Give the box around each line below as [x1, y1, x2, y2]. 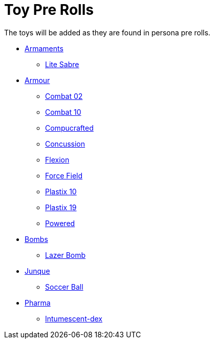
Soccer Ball [45, 282, 83, 291]
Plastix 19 [45, 203, 77, 212]
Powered [45, 218, 75, 228]
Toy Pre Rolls [4, 1, 94, 18]
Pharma [25, 298, 51, 307]
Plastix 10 [45, 187, 77, 196]
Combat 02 [45, 91, 83, 100]
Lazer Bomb [45, 250, 86, 259]
